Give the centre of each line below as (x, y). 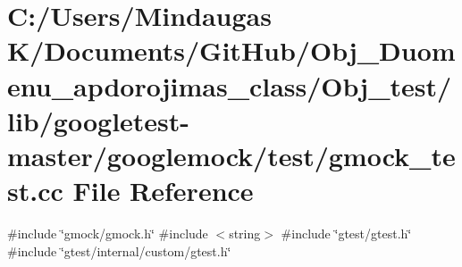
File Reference (163, 191)
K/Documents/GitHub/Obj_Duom (231, 50)
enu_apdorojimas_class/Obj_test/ (230, 85)
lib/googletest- (99, 120)
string (245, 234)
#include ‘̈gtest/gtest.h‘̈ (346, 234)
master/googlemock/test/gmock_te (231, 155)
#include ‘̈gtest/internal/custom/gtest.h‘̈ (119, 250)
